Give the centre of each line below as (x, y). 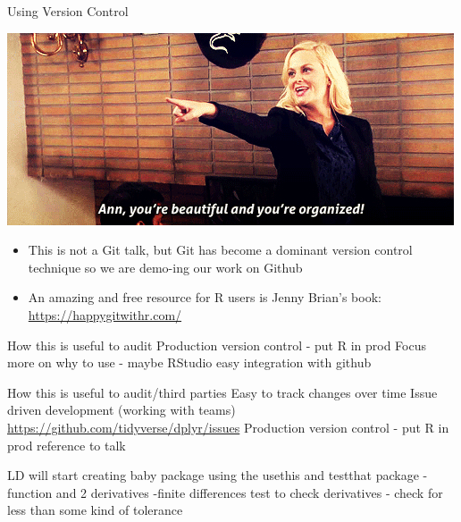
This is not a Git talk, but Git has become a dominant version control (220, 250)
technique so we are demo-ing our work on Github (165, 267)
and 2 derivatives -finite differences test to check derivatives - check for (249, 492)
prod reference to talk (67, 445)
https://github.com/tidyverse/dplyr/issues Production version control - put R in (228, 427)
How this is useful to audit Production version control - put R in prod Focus (217, 345)
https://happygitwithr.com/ (105, 314)
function (30, 492)
